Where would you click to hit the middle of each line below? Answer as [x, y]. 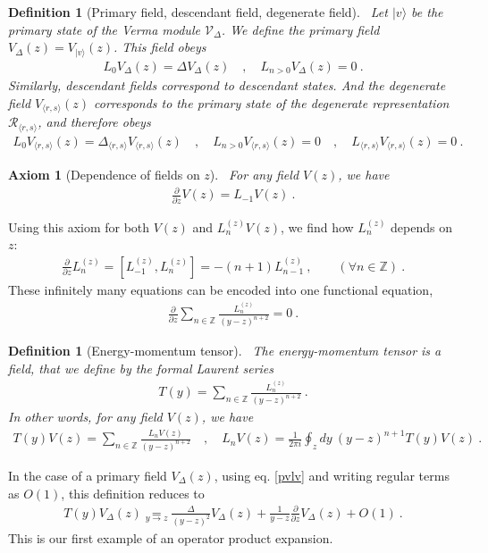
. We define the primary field [300, 29]
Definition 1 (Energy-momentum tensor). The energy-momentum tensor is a [225, 351]
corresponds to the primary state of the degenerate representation [272, 102]
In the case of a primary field [88, 475]
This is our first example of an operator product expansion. [171, 537]
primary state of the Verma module [104, 29]
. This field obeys [160, 47]
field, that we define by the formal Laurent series [141, 368]
